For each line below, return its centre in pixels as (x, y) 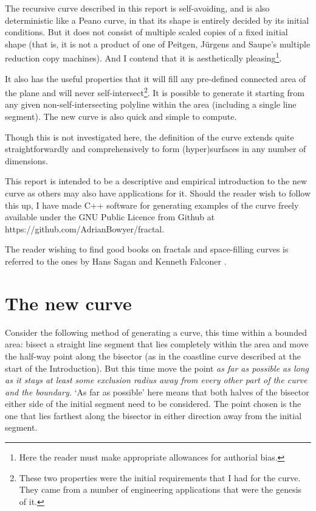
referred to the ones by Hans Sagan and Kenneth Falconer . (116, 261)
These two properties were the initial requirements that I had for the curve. (160, 477)
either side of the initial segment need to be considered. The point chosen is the (153, 404)
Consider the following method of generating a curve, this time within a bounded (156, 332)
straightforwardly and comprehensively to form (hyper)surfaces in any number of (156, 149)
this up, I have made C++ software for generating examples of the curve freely (152, 205)
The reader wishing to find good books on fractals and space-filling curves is (147, 249)
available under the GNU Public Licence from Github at (110, 217)
